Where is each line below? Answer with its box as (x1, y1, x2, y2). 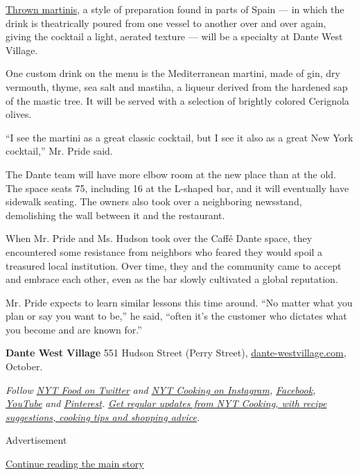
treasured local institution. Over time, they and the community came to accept (6, 258, 342, 273)
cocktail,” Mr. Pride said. (6, 144, 113, 158)
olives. (6, 107, 32, 121)
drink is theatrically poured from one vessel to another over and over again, (6, 15, 326, 30)
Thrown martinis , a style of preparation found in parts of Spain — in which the (6, 2, 344, 16)
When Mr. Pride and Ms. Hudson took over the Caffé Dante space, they (6, 231, 313, 245)
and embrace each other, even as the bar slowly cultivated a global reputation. (6, 272, 338, 286)
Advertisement (6, 433, 67, 447)
